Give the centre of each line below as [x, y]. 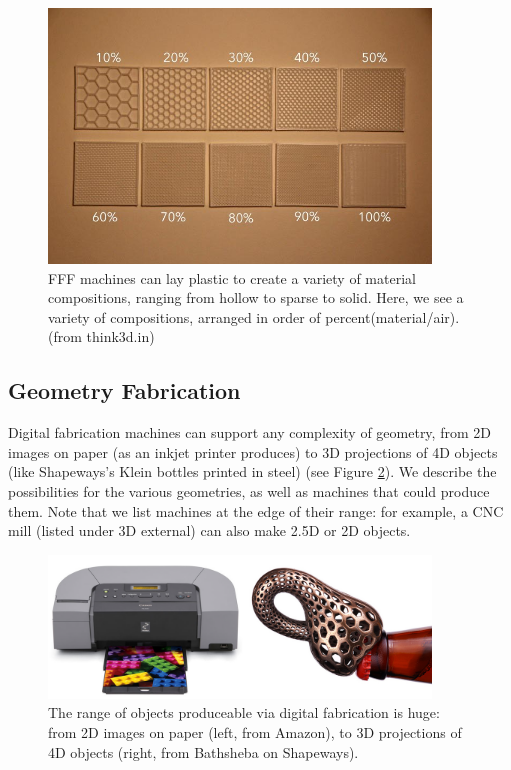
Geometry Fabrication [124, 390]
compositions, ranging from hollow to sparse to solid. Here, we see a [256, 297]
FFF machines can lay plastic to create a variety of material [232, 277]
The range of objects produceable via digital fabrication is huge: [244, 712]
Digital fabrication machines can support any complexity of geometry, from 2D [249, 432]
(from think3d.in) [101, 336]
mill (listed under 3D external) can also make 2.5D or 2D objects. [209, 530]
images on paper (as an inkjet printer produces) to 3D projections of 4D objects [253, 451]
